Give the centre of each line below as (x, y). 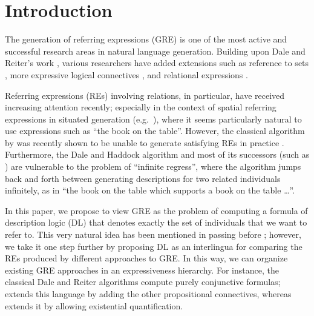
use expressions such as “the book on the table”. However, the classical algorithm (155, 131)
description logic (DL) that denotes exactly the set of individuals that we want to (156, 222)
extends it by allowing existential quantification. (94, 305)
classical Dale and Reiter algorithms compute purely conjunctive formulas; (143, 282)
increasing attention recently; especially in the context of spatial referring (141, 107)
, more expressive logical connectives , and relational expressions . (126, 74)
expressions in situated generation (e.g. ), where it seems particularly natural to (153, 119)
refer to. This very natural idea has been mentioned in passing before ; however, (153, 234)
